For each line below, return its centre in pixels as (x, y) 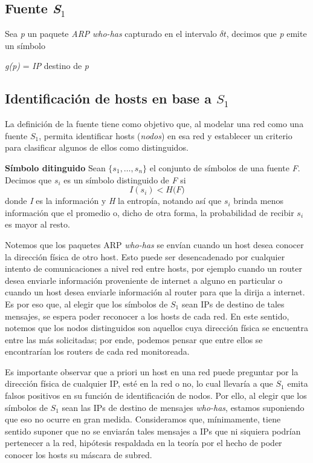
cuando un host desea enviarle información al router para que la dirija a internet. (155, 292)
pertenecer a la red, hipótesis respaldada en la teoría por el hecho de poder (144, 443)
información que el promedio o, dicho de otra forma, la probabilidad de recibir (150, 212)
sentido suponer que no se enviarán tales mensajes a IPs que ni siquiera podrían (153, 431)
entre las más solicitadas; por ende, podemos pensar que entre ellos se (134, 339)
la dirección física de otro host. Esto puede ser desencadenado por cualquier (145, 256)
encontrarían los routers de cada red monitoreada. (97, 351)
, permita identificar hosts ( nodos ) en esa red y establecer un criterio (166, 135)
